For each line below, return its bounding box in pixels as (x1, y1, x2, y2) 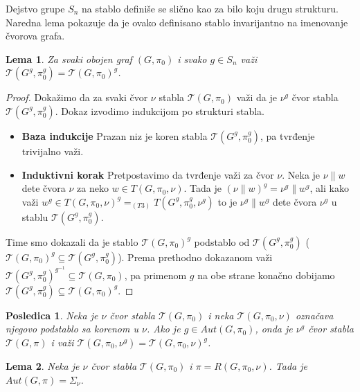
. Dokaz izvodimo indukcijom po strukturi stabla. (55, 103, 264, 118)
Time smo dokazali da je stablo (6, 234, 138, 249)
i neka (208, 308, 234, 322)
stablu (21, 209, 48, 224)
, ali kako (309, 181, 349, 195)
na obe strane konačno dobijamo (197, 267, 335, 282)
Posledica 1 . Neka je (6, 308, 98, 322)
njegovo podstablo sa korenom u (6, 321, 138, 336)
